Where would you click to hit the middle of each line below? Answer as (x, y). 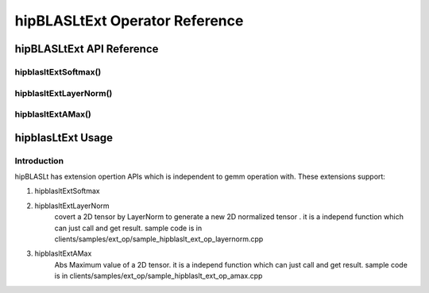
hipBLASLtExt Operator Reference (129, 21)
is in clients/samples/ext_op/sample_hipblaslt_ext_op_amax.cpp (158, 276)
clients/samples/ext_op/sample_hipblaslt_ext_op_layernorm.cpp (159, 239)
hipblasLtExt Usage (64, 138)
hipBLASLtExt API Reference (87, 49)
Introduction (39, 160)
